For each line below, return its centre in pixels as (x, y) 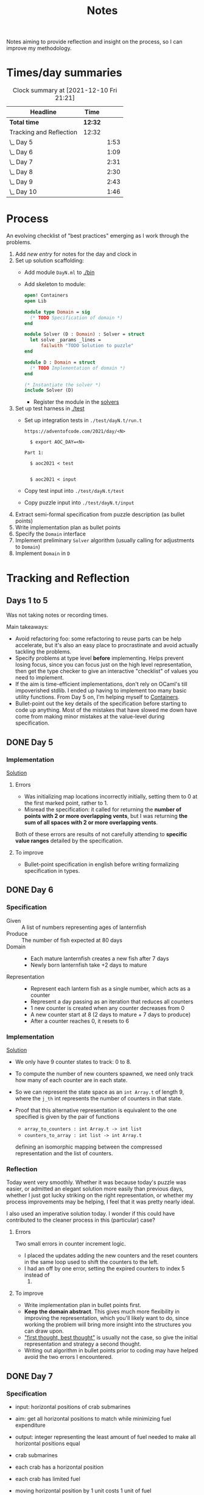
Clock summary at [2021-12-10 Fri (65, 90)
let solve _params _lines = (65, 340)
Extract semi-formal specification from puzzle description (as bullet (100, 514)
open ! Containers (46, 296)
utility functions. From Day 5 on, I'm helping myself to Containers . (97, 697)
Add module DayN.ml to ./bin (59, 273)
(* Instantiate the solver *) (63, 385)
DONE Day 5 (30, 742)
